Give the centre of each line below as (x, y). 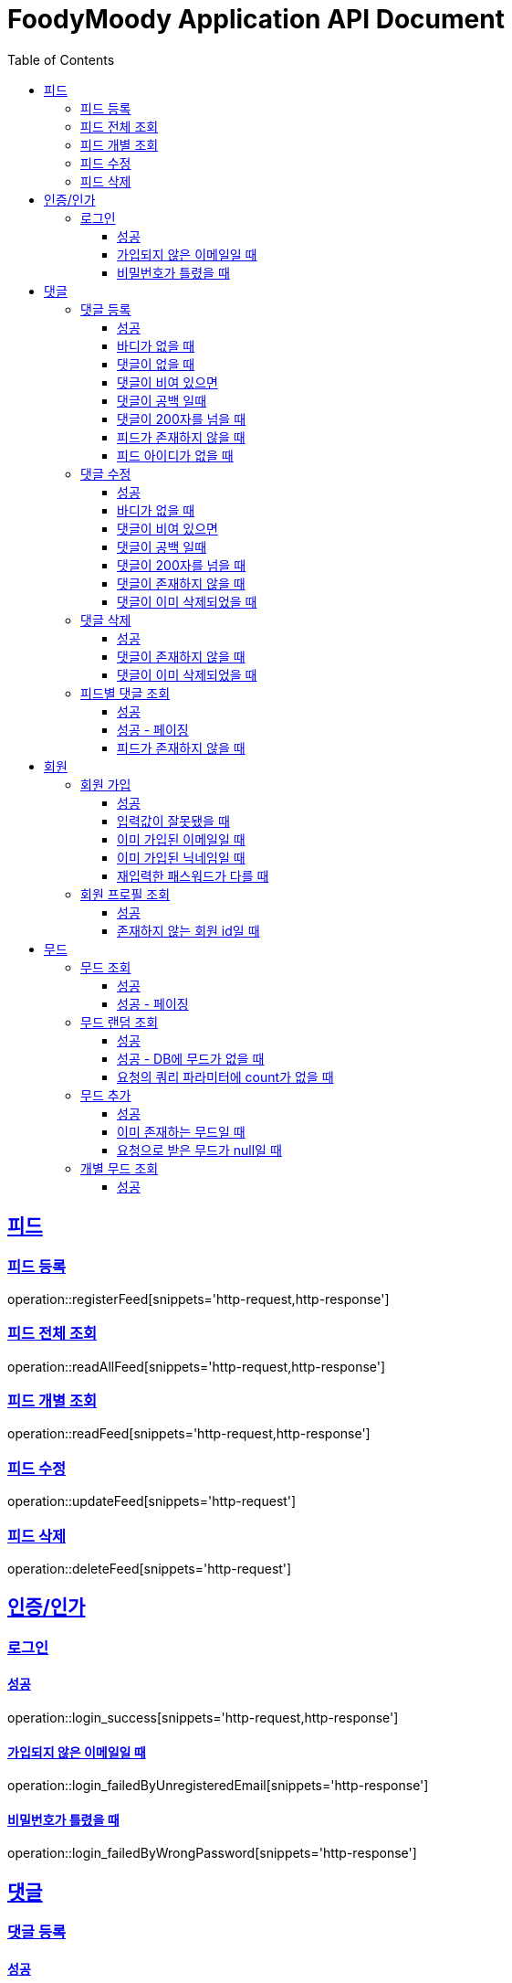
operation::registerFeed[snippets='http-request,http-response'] (199, 1299)
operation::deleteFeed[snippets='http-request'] (150, 1568)
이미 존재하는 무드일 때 (181, 1131)
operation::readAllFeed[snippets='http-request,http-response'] (197, 1366)
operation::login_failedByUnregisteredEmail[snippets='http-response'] (218, 1786)
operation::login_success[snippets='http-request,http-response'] (203, 1718)
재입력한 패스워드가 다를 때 (193, 875)
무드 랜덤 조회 (120, 1022)
